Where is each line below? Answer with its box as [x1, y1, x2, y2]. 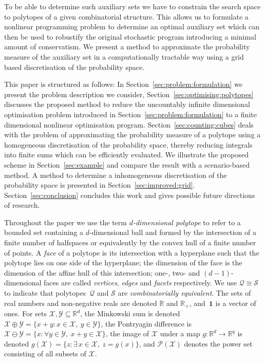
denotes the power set [184, 338, 253, 349]
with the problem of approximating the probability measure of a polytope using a [4, 129, 261, 140]
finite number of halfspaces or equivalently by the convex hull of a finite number [4, 237, 256, 248]
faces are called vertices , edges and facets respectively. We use [44, 277, 237, 288]
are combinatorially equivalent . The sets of [118, 287, 251, 298]
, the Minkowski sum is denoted [80, 308, 180, 319]
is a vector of [215, 297, 256, 308]
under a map [160, 328, 200, 339]
